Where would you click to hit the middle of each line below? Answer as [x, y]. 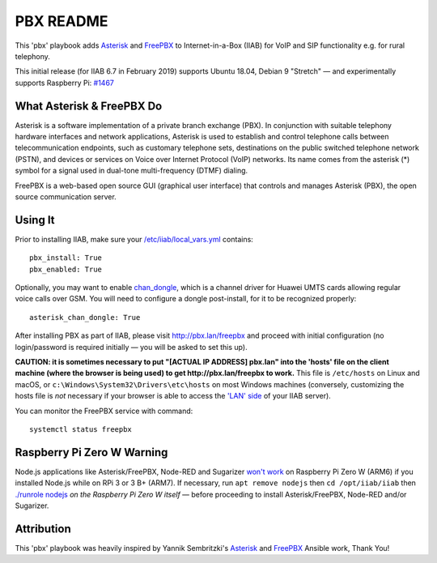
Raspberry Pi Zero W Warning [91, 452]
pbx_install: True [66, 258]
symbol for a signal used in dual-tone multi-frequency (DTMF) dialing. [132, 171]
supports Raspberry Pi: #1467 [65, 83]
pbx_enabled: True [66, 269]
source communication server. [66, 196]
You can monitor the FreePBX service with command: [104, 411]
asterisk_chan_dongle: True [85, 317]
